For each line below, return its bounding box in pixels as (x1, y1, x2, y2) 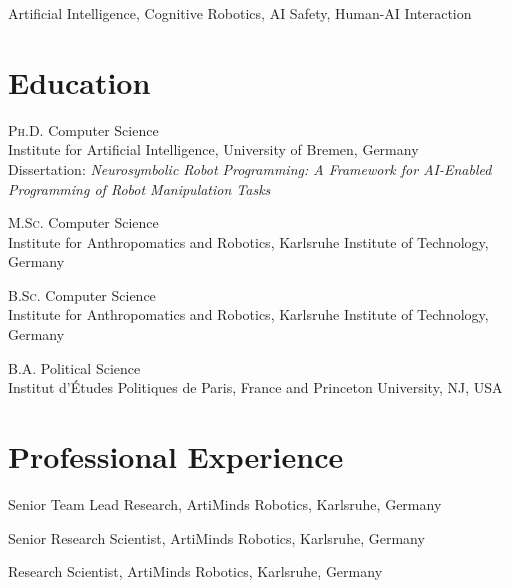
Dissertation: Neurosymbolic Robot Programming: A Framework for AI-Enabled (8, 158, 492, 179)
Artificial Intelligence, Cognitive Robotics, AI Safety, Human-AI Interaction (8, 3, 472, 23)
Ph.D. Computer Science (8, 119, 159, 140)
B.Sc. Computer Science (8, 284, 156, 305)
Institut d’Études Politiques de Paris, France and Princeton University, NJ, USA (8, 377, 503, 398)
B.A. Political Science (8, 357, 141, 378)
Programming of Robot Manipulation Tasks (8, 178, 271, 199)
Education (8, 61, 151, 102)
